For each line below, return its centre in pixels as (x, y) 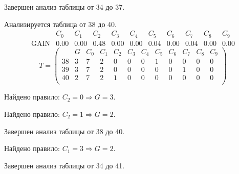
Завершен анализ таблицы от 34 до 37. (64, 7)
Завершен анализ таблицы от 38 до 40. (64, 131)
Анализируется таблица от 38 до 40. (60, 24)
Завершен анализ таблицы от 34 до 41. (64, 165)
